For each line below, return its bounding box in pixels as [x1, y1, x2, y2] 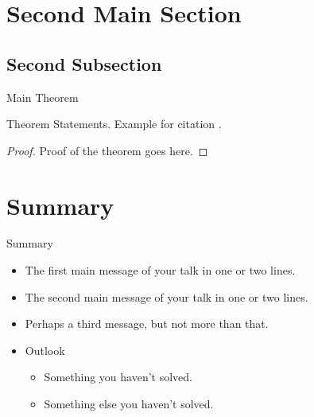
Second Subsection [6, 51, 162, 76]
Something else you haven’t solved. [44, 396, 214, 412]
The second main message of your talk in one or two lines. [25, 288, 308, 305]
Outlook [25, 341, 65, 358]
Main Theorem [6, 88, 79, 105]
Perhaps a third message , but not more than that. [25, 315, 269, 332]
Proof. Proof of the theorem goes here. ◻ [6, 142, 208, 158]
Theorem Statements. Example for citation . [6, 115, 222, 132]
